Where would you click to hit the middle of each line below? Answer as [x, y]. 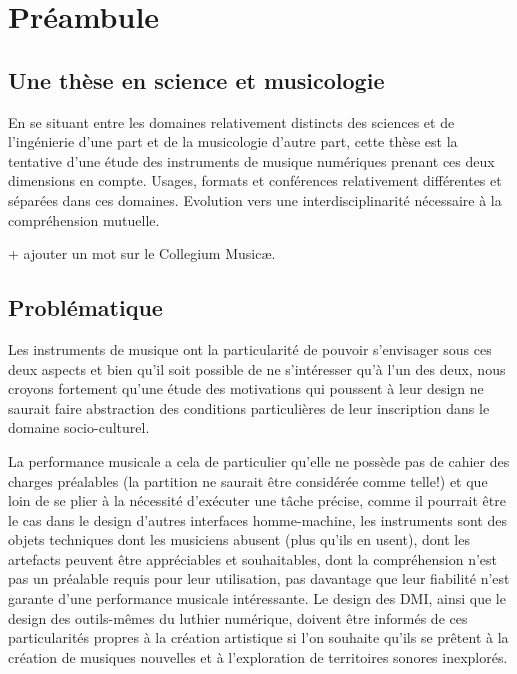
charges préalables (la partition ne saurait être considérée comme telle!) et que [248, 480]
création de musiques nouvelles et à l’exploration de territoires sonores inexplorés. [258, 656]
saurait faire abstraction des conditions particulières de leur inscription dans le [249, 407]
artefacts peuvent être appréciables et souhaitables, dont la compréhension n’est [253, 558]
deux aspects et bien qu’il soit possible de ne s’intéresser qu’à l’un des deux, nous [257, 368]
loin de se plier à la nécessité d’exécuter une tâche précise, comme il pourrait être [257, 500]
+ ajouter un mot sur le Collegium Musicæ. [142, 253]
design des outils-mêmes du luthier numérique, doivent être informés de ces [238, 617]
